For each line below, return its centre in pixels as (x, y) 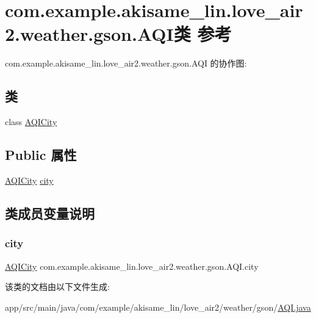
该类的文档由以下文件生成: (57, 287)
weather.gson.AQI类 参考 (126, 34)
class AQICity (31, 122)
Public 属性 (41, 155)
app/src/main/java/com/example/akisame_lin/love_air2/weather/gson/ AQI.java (158, 307)
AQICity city (29, 180)
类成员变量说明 (50, 213)
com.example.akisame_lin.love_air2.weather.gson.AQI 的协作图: (126, 63)
